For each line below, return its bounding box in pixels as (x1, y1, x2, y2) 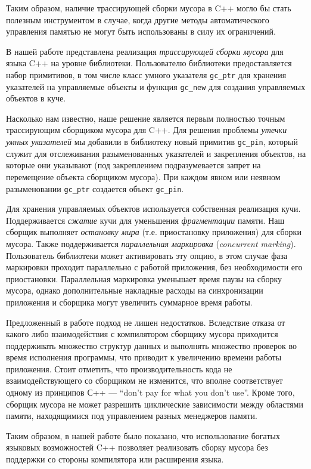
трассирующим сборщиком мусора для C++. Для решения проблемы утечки (6, 124, 287, 136)
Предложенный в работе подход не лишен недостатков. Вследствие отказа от (6, 316, 285, 328)
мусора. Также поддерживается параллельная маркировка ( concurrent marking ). (6, 237, 296, 249)
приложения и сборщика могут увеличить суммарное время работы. (6, 295, 253, 308)
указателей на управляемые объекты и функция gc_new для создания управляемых (6, 80, 306, 92)
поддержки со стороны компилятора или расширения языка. (6, 453, 224, 465)
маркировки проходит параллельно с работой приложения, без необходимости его (6, 261, 303, 273)
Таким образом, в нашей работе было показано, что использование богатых (6, 429, 280, 442)
